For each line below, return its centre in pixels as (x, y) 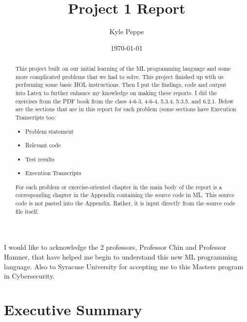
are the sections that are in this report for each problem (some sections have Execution (126, 109)
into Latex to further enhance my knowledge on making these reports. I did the (116, 93)
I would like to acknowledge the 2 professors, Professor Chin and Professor (115, 247)
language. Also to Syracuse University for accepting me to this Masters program (124, 266)
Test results (40, 159)
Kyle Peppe (127, 31)
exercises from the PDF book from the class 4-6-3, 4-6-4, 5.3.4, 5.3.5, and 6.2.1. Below (124, 101)
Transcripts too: (36, 117)
